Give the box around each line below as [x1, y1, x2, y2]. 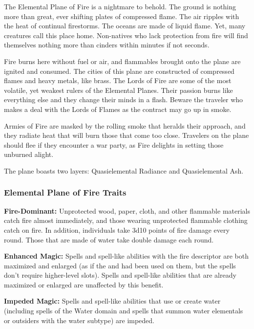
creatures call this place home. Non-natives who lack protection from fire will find [4, 30, 248, 40]
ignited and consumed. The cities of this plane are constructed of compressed [4, 66, 234, 76]
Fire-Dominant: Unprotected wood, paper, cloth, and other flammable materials [4, 205, 251, 216]
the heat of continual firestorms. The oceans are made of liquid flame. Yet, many [4, 21, 246, 31]
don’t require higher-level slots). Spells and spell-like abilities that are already [4, 270, 236, 280]
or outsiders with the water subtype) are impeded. [4, 315, 154, 325]
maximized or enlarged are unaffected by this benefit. [4, 279, 164, 289]
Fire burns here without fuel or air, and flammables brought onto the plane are [4, 56, 241, 66]
